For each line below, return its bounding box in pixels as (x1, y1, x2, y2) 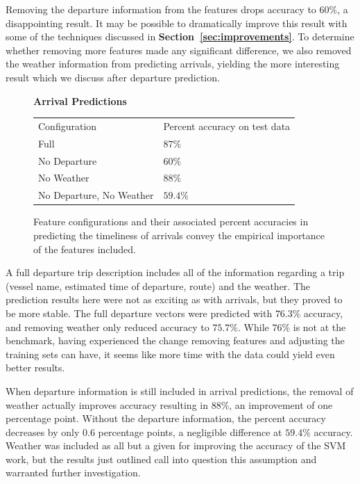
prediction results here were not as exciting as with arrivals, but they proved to (6, 292, 343, 307)
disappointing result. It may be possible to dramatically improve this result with (6, 15, 348, 30)
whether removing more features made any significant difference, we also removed (6, 42, 352, 57)
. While (238, 319, 269, 334)
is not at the (293, 319, 346, 334)
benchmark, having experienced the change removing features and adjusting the (6, 333, 345, 348)
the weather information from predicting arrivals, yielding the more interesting (6, 56, 340, 71)
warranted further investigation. (6, 465, 141, 480)
